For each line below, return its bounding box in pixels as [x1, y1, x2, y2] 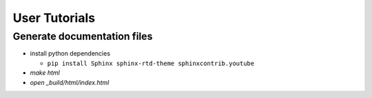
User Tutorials [12, 10, 96, 25]
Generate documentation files [12, 30, 153, 42]
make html [30, 69, 60, 77]
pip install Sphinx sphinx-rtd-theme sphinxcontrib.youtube [47, 59, 255, 67]
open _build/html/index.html [30, 78, 110, 86]
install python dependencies [30, 49, 110, 58]
